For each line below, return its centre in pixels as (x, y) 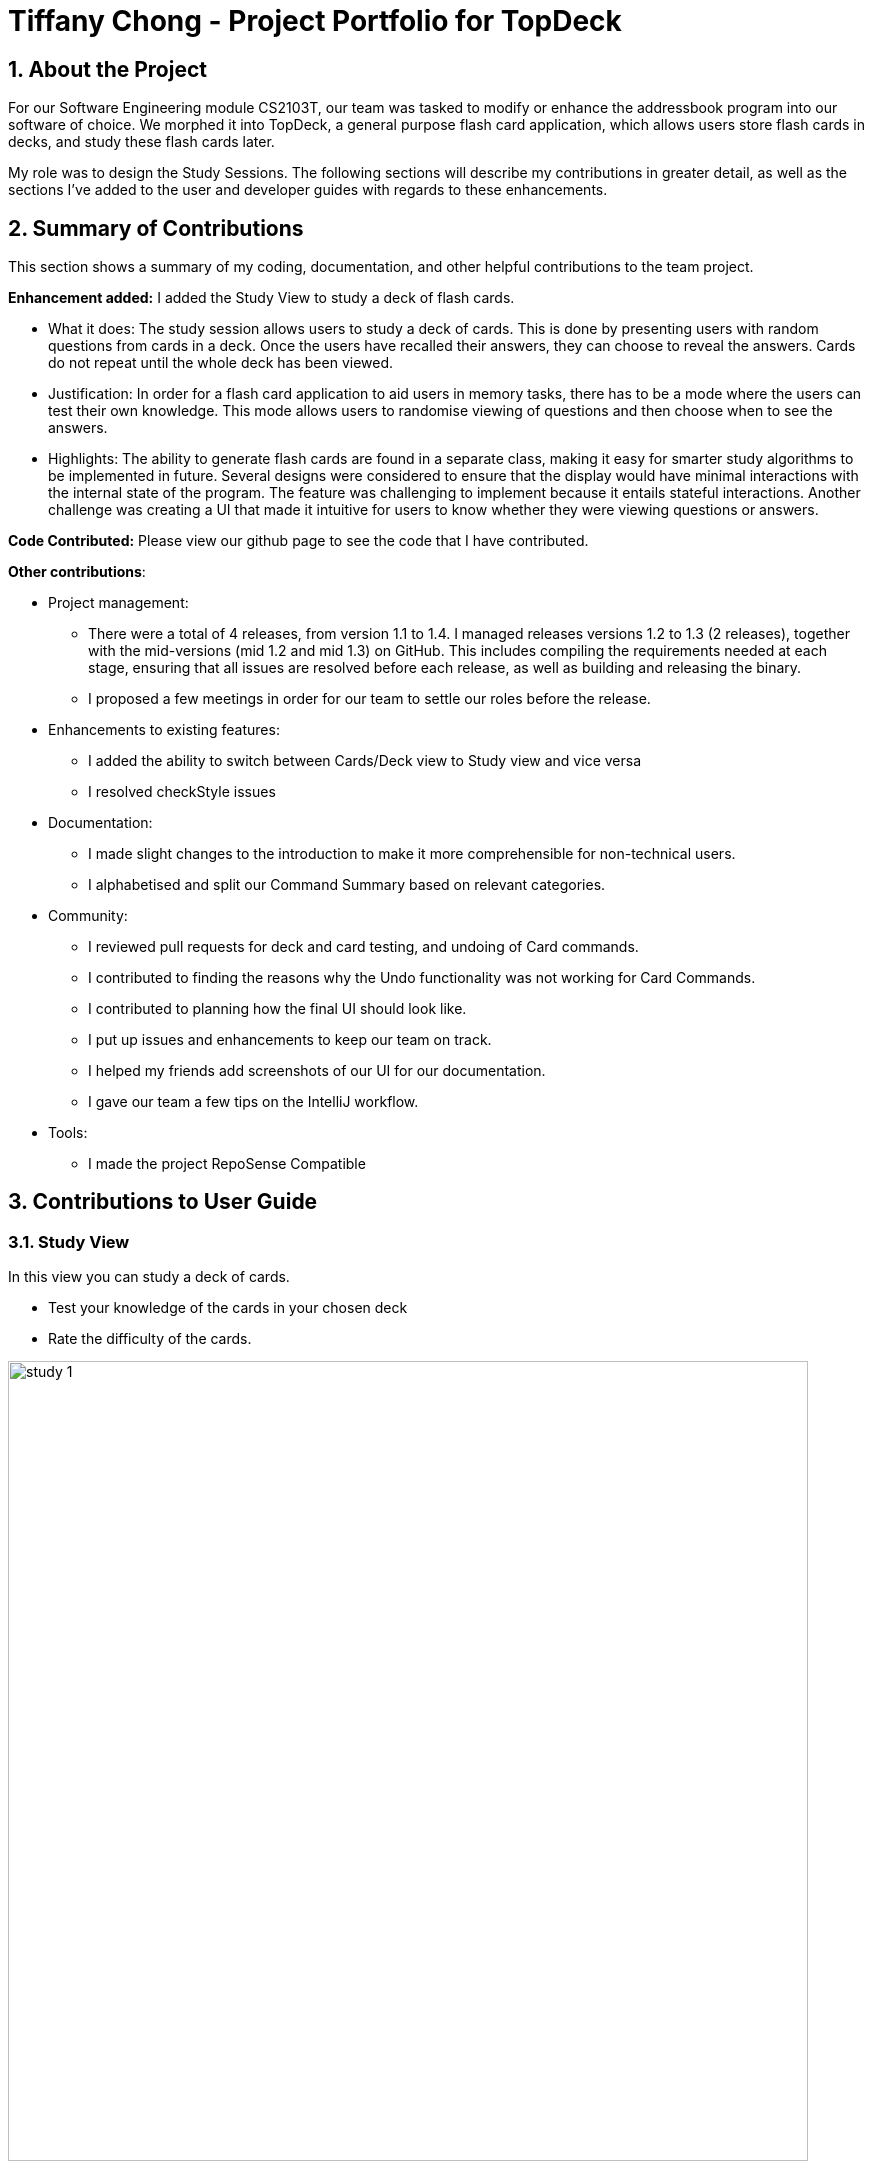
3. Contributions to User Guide (163, 1202)
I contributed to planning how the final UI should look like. (277, 1009)
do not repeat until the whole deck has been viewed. (221, 363)
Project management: (118, 603)
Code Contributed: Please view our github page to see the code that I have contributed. (298, 541)
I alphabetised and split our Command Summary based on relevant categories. (347, 885)
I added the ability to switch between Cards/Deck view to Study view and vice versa (365, 761)
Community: (88, 916)
